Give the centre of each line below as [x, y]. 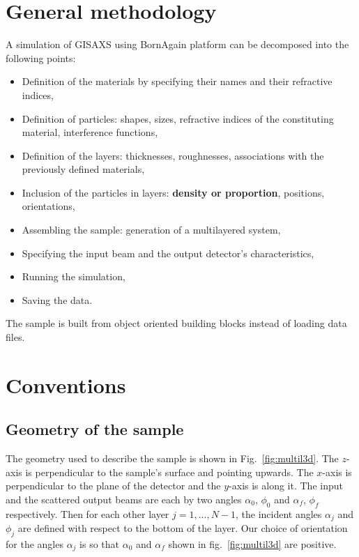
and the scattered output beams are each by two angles [124, 499]
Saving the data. [57, 299]
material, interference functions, [90, 132]
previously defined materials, [83, 169]
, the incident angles [279, 513]
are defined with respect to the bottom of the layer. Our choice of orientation [183, 528]
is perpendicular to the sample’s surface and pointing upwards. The [169, 472]
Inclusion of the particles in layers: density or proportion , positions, [173, 192]
